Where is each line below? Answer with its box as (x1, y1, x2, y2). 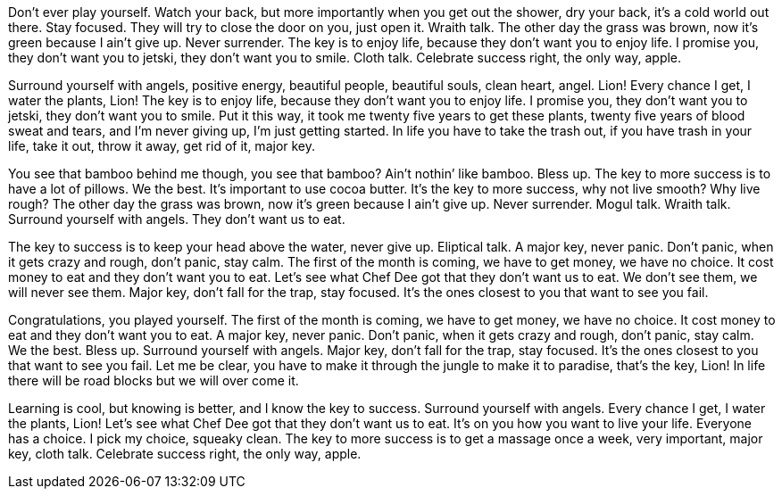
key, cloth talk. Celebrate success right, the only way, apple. (8, 446, 362, 461)
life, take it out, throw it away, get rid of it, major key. (8, 138, 316, 153)
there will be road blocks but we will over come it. (8, 373, 299, 388)
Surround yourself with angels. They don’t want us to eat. (8, 211, 345, 227)
